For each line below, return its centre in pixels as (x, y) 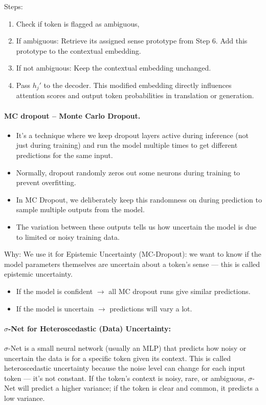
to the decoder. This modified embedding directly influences (138, 85)
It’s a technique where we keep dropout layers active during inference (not (132, 135)
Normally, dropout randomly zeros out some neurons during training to (128, 172)
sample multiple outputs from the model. (80, 209)
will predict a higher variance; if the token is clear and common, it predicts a (138, 388)
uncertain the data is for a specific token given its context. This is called (117, 358)
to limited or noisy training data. (68, 237)
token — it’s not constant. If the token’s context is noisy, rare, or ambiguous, (125, 378)
